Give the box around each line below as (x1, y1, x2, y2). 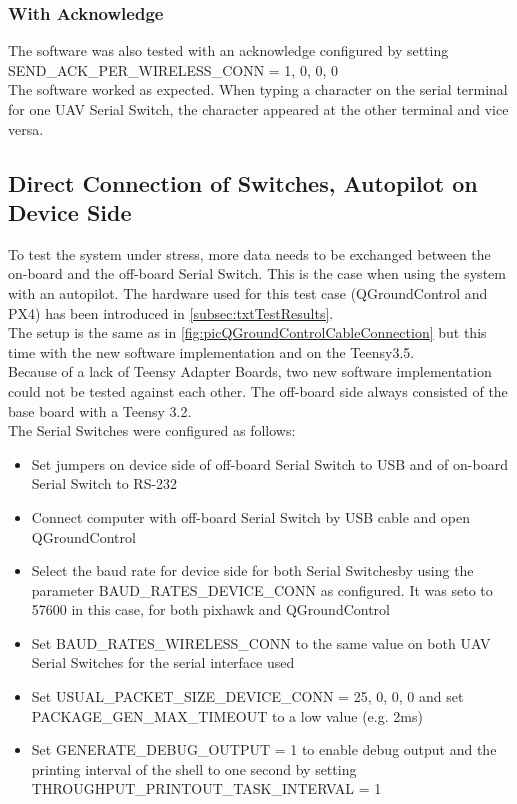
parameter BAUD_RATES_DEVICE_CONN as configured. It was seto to (31, 579, 493, 600)
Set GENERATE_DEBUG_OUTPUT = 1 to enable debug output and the (31, 739, 497, 760)
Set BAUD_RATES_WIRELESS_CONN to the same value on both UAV (31, 632, 491, 653)
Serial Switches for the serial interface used (31, 652, 295, 673)
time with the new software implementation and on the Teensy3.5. (8, 341, 415, 362)
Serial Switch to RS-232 (31, 473, 178, 494)
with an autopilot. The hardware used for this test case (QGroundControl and (8, 282, 488, 303)
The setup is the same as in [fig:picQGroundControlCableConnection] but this (8, 322, 487, 343)
